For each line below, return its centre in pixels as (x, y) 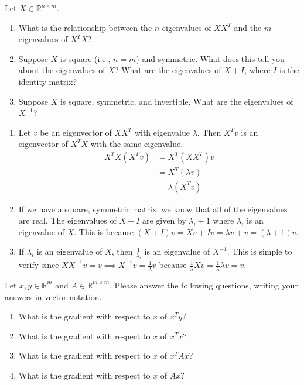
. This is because (104, 231)
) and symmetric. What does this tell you (210, 58)
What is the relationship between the (85, 27)
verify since (39, 265)
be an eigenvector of (76, 132)
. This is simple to (259, 251)
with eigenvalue (162, 132)
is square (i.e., (85, 58)
